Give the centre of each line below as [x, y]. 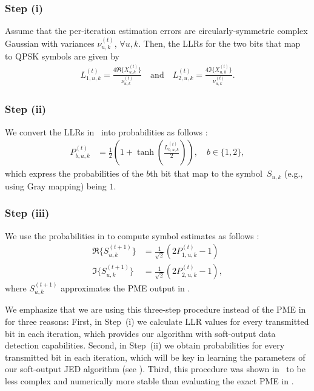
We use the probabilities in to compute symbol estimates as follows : [132, 235]
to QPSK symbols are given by [62, 56]
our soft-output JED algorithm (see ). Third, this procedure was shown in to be [155, 369]
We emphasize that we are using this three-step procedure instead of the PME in [155, 309]
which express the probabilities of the [74, 173]
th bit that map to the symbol [206, 173]
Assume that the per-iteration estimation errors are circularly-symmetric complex [156, 31]
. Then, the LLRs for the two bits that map [219, 43]
